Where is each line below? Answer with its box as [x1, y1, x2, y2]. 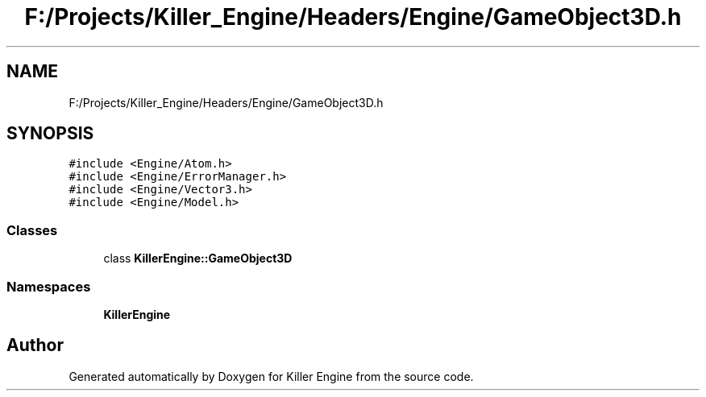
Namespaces [6, 278, 91, 295]
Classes [6, 221, 58, 238]
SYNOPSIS [6, 123, 94, 144]
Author [6, 335, 64, 356]
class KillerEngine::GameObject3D [103, 251, 293, 266]
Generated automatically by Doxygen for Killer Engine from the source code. [69, 369, 474, 383]
